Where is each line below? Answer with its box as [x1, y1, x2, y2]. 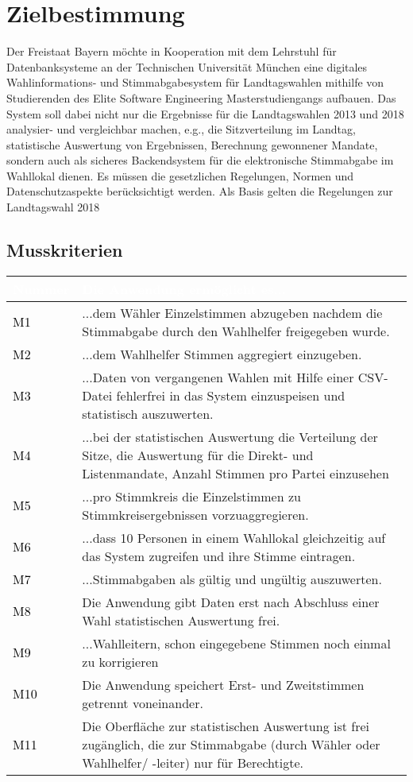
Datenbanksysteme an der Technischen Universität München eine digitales [6, 58, 368, 75]
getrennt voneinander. [82, 693, 203, 712]
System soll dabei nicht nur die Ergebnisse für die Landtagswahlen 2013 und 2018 [6, 105, 404, 122]
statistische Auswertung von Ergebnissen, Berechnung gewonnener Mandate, [6, 136, 378, 153]
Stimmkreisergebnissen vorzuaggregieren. [82, 505, 309, 524]
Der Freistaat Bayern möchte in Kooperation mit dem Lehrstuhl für [6, 43, 337, 60]
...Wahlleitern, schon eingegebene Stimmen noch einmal [82, 633, 391, 652]
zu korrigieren [82, 652, 159, 671]
